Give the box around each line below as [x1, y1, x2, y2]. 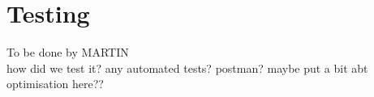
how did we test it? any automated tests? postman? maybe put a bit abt [6, 59, 368, 76]
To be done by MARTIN [6, 44, 129, 61]
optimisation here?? [6, 75, 104, 92]
